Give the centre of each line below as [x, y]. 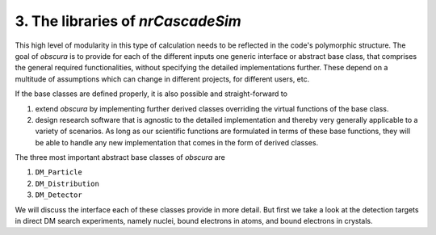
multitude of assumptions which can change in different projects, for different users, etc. [162, 79]
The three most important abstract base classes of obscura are [120, 157]
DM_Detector [59, 195]
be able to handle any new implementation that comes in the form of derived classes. [177, 142]
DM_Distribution [67, 183]
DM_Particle [59, 172]
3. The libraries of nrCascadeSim [128, 21]
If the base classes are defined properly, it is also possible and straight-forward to [151, 94]
